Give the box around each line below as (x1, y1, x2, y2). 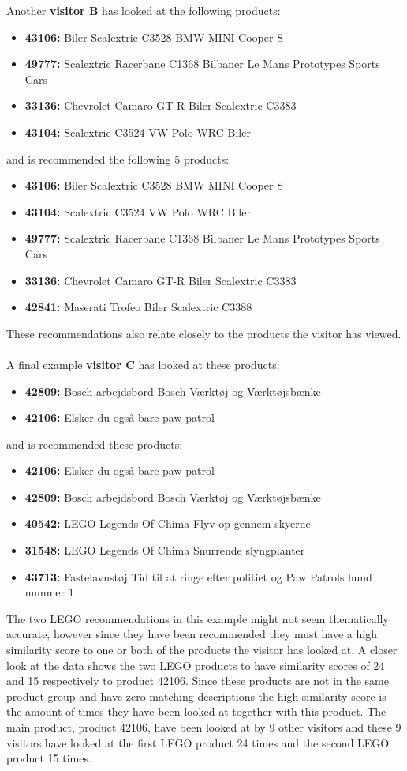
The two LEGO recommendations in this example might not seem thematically (6, 610, 389, 626)
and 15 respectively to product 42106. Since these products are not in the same (6, 672, 390, 689)
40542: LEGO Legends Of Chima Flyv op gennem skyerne (24, 515, 311, 532)
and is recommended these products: (6, 435, 183, 452)
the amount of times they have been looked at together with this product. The (6, 703, 386, 720)
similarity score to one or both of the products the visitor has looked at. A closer (6, 641, 398, 658)
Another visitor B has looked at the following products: (6, 2, 281, 18)
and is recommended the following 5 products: (6, 150, 230, 167)
